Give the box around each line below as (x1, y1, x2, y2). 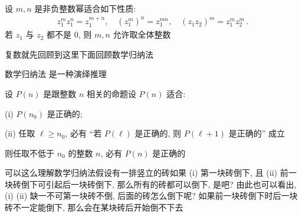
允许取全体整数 (113, 28, 171, 41)
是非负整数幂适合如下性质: (34, 2, 136, 14)
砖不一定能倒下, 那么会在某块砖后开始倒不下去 (5, 201, 183, 213)
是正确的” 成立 (228, 127, 285, 139)
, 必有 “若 (65, 127, 102, 139)
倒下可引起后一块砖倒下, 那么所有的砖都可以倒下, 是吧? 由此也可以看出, (21, 178, 297, 190)
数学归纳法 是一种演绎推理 (5, 68, 107, 80)
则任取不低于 (5, 146, 54, 159)
